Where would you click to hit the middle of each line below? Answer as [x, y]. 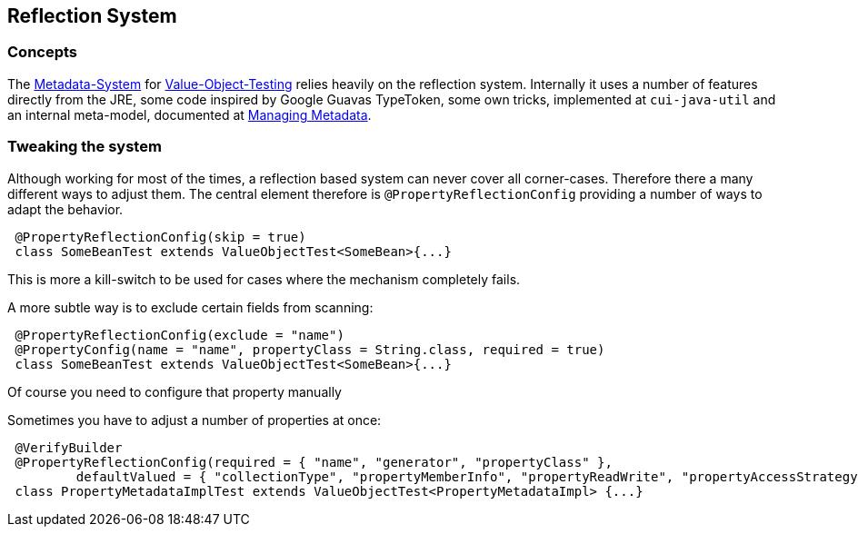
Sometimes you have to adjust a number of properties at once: [195, 420]
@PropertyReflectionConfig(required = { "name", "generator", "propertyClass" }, [314, 462]
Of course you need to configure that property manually [175, 391]
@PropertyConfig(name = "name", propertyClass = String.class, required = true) [310, 349]
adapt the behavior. [65, 209]
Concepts [43, 52]
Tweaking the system [85, 147]
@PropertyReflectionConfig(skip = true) [160, 237]
